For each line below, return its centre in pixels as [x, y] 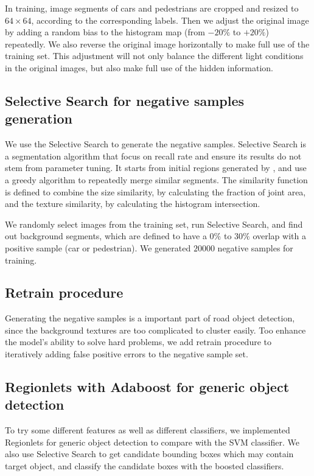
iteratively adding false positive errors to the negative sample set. [127, 354]
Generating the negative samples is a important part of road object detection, [150, 318]
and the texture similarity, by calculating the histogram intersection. [133, 204]
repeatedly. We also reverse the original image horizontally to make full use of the [157, 44]
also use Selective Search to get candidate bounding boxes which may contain [149, 454]
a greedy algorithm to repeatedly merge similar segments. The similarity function [156, 179]
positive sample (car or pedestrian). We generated [98, 247]
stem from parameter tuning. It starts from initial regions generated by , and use [156, 168]
